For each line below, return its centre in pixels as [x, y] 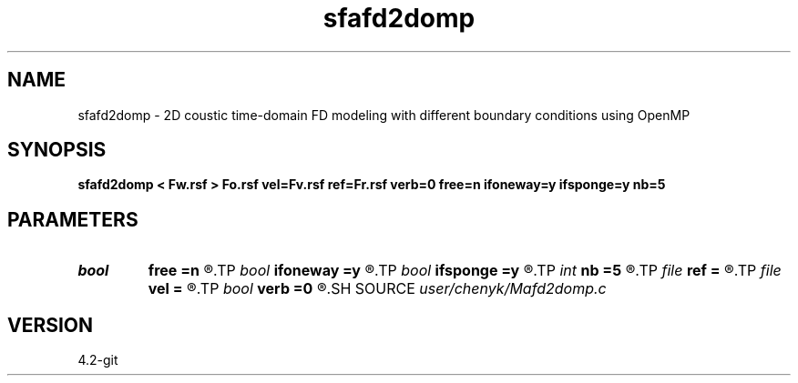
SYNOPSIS [57, 150]
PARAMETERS [73, 219]
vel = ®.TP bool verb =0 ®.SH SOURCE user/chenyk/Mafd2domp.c [377, 289]
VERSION [51, 325]
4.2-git [98, 360]
